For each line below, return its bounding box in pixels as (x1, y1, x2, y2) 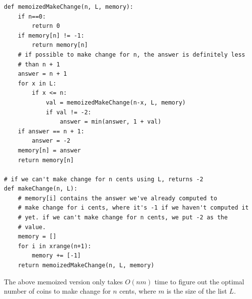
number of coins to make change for (4, 286, 111, 296)
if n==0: (18, 13, 46, 20)
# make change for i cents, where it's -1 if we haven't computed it (18, 204, 249, 212)
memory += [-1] (32, 252, 81, 259)
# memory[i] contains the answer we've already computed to (18, 194, 217, 202)
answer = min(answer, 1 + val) (60, 118, 162, 126)
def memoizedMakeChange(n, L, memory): (4, 3, 133, 10)
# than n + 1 (18, 61, 60, 68)
